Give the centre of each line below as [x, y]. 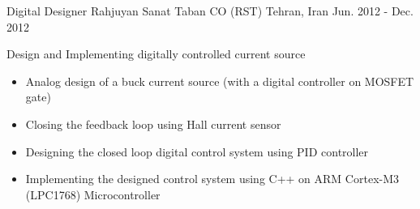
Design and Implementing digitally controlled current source [156, 54]
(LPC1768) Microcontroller [93, 194]
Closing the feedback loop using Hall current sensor [153, 124]
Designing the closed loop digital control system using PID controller [197, 151]
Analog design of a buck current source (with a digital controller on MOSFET [220, 81]
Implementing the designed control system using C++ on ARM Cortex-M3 [212, 179]
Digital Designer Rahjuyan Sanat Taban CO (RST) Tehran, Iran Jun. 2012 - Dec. [210, 11]
